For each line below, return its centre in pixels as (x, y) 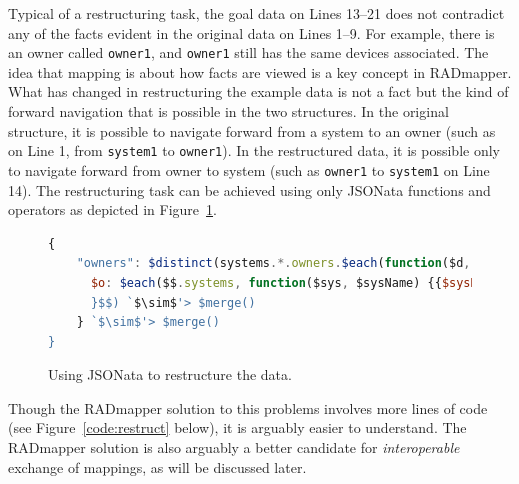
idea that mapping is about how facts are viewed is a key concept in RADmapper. (260, 71)
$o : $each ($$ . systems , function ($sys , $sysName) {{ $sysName (295, 282)
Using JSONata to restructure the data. (170, 374)
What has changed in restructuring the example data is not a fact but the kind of (258, 91)
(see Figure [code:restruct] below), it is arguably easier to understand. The (237, 427)
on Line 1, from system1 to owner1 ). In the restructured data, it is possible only (254, 150)
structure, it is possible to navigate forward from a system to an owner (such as (252, 130)
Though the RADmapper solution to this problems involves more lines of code (248, 407)
